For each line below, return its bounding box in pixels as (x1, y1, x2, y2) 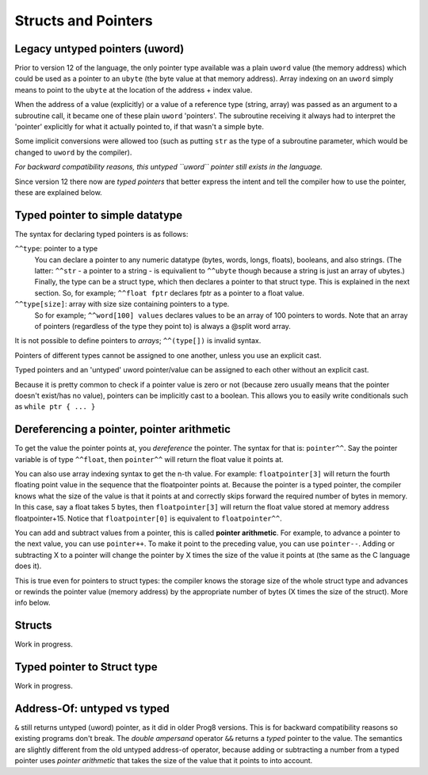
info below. (14, 598, 51, 608)
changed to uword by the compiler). (14, 147, 132, 157)
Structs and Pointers (14, 12, 154, 29)
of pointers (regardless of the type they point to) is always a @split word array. (34, 322, 291, 330)
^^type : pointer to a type (14, 244, 98, 254)
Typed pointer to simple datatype (14, 208, 183, 222)
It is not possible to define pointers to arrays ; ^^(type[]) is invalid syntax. (14, 336, 262, 346)
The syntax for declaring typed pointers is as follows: (14, 229, 189, 239)
